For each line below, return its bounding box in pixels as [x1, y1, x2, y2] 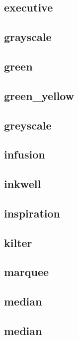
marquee [4, 264, 49, 279]
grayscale [4, 29, 52, 44]
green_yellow [4, 87, 75, 103]
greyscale [4, 117, 52, 132]
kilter [4, 234, 32, 250]
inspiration [4, 205, 61, 220]
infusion [4, 146, 45, 162]
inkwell [4, 176, 41, 191]
